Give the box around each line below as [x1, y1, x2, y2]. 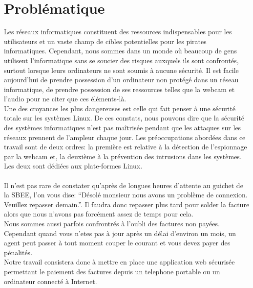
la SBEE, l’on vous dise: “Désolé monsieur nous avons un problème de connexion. [4, 190, 248, 200]
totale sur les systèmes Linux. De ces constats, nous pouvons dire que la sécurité [4, 113, 245, 123]
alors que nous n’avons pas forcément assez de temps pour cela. [4, 209, 193, 219]
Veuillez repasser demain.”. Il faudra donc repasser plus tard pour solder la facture [4, 199, 250, 209]
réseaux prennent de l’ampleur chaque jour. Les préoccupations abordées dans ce [4, 132, 246, 142]
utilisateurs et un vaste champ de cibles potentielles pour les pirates [4, 36, 207, 46]
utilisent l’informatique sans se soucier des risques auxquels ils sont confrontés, [4, 55, 239, 65]
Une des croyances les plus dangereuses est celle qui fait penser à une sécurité [4, 103, 236, 113]
